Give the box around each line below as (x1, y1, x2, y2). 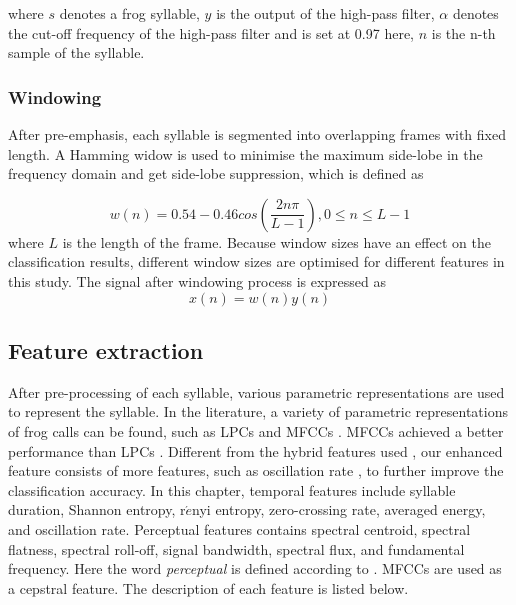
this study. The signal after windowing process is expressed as (8, 270, 387, 291)
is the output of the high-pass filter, (216, 3, 435, 23)
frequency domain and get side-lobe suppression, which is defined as (8, 163, 424, 184)
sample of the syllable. (8, 42, 145, 63)
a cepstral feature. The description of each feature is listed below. (8, 577, 409, 598)
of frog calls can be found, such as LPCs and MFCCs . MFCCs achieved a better (8, 420, 504, 441)
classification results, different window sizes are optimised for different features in (8, 251, 505, 272)
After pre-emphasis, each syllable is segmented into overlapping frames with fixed (8, 124, 506, 144)
